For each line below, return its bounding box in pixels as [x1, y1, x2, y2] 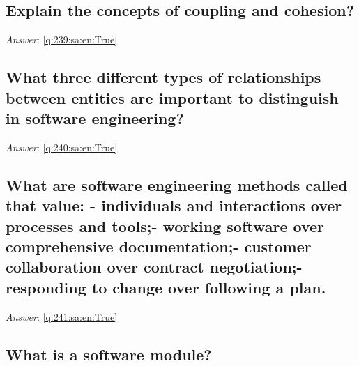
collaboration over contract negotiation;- [6, 256, 303, 277]
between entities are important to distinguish [6, 86, 339, 108]
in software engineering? [6, 107, 184, 128]
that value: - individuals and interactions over [6, 195, 342, 216]
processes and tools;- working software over [6, 215, 325, 236]
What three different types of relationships [6, 66, 321, 88]
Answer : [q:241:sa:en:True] [6, 309, 118, 323]
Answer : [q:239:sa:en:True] [6, 32, 118, 47]
